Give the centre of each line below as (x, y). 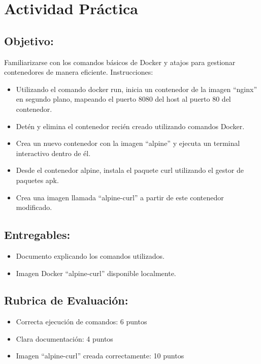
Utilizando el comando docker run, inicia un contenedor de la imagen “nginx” (136, 89)
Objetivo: (29, 40)
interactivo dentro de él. (53, 153)
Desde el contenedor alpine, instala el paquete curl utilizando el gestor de (130, 170)
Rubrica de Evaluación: (66, 300)
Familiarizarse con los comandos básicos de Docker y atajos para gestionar (120, 62)
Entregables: (37, 235)
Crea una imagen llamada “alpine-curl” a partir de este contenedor (120, 197)
